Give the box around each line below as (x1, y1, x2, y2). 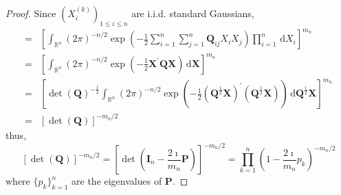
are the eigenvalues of (71, 174, 162, 188)
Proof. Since (5, 6, 56, 20)
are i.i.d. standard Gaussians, (131, 6, 254, 20)
